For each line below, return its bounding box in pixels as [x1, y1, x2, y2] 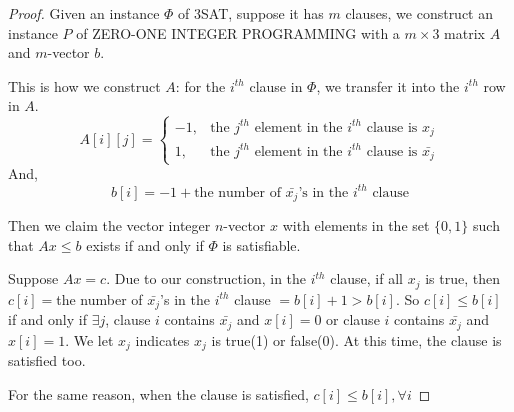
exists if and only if [86, 234, 204, 255]
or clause [326, 309, 380, 330]
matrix [444, 22, 485, 43]
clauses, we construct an [345, 3, 494, 23]
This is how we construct [8, 75, 161, 96]
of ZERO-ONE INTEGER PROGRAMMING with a [76, 22, 400, 43]
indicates [135, 329, 190, 350]
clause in [249, 75, 303, 96]
